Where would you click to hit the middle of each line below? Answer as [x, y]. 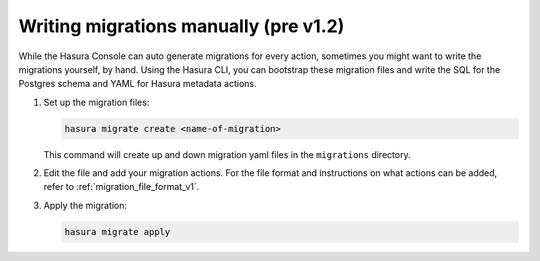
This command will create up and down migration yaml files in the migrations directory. [227, 154]
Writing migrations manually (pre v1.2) [181, 26]
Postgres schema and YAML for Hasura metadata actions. [137, 84]
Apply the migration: [85, 205]
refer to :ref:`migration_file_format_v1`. [121, 187]
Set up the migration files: [96, 102]
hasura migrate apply [117, 231]
